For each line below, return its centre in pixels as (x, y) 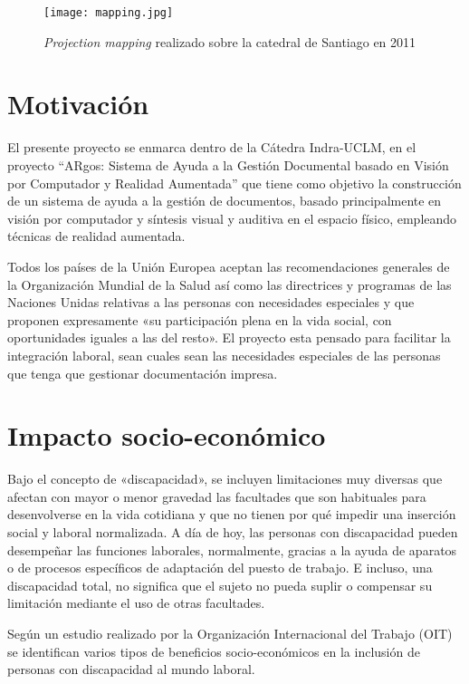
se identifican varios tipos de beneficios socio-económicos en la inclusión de (214, 651)
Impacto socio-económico (167, 435)
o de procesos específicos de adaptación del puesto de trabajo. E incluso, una (220, 568)
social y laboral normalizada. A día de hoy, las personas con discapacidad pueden (233, 532)
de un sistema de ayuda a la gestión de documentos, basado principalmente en (225, 201)
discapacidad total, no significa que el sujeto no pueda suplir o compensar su (220, 585)
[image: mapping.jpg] (109, 13)
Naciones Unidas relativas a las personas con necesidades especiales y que (211, 302)
